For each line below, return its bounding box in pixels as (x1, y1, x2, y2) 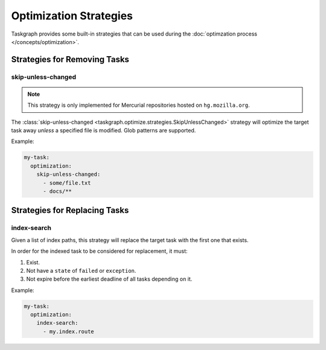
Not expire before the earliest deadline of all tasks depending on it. (26, 275, 193, 283)
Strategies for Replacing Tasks (11, 205, 129, 215)
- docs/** (43, 188, 72, 195)
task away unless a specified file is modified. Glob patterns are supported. (11, 127, 196, 134)
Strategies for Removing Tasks (11, 54, 130, 65)
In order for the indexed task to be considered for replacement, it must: (11, 247, 188, 255)
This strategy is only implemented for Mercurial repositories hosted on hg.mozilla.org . (27, 101, 250, 109)
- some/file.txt (43, 179, 91, 186)
